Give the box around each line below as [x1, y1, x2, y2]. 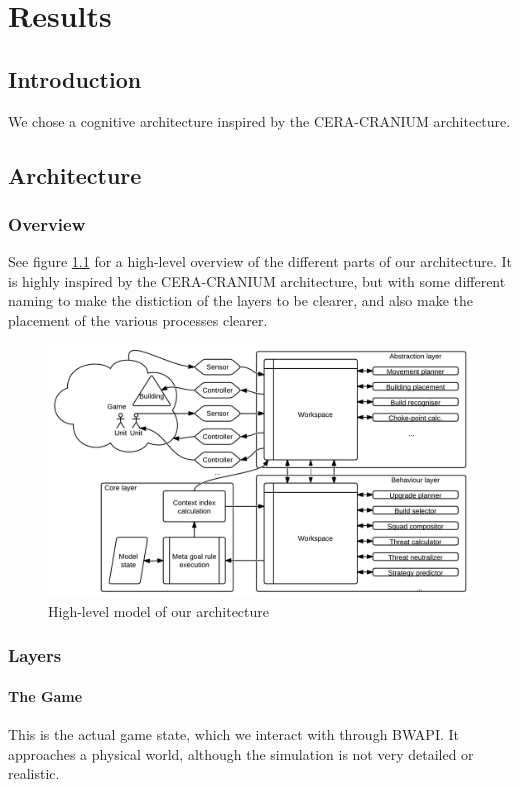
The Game [8, 685, 83, 706]
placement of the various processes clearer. [8, 309, 268, 330]
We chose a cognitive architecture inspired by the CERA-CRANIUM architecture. [8, 110, 511, 131]
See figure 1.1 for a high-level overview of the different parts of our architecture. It [8, 251, 512, 272]
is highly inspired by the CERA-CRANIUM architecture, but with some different [8, 270, 506, 291]
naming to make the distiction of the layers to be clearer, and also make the [8, 290, 474, 311]
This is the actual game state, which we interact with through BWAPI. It [8, 723, 459, 744]
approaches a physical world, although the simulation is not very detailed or [8, 743, 474, 764]
